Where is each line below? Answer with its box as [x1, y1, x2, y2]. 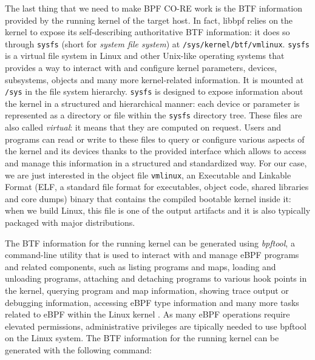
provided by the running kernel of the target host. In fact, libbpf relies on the [5, 13, 293, 26]
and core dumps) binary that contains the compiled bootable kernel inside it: [5, 192, 291, 205]
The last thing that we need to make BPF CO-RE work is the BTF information [5, 2, 302, 14]
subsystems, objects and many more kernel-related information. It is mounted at [5, 73, 304, 86]
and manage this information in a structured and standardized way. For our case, [5, 156, 307, 169]
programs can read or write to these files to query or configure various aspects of [5, 132, 305, 145]
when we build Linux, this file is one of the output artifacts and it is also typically [5, 204, 311, 217]
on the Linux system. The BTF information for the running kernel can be [5, 331, 279, 344]
